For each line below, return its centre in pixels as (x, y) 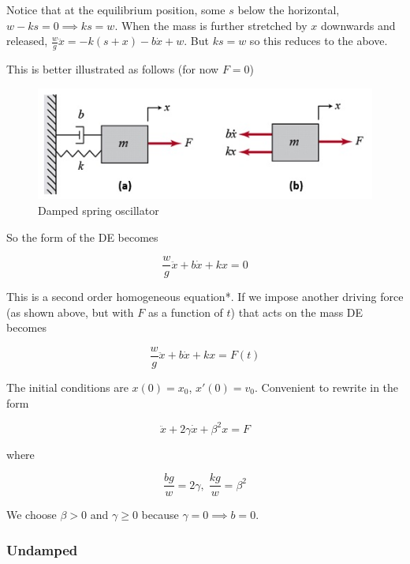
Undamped (42, 549)
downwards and (358, 25)
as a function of (185, 312)
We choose (32, 515)
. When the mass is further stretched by (211, 25)
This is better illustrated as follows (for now (113, 69)
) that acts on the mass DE (297, 312)
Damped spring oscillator (99, 210)
